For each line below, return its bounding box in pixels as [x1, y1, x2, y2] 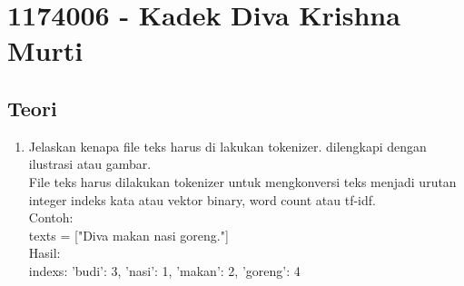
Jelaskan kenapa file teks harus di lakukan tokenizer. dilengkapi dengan [28, 136, 427, 155]
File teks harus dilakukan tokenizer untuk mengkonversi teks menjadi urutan [28, 172, 457, 191]
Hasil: [28, 243, 61, 262]
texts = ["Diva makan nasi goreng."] [28, 225, 229, 244]
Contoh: [28, 208, 74, 227]
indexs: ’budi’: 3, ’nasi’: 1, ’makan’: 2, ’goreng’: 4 [28, 261, 301, 280]
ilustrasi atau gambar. [28, 154, 152, 173]
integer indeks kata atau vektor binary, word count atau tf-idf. [28, 190, 376, 209]
